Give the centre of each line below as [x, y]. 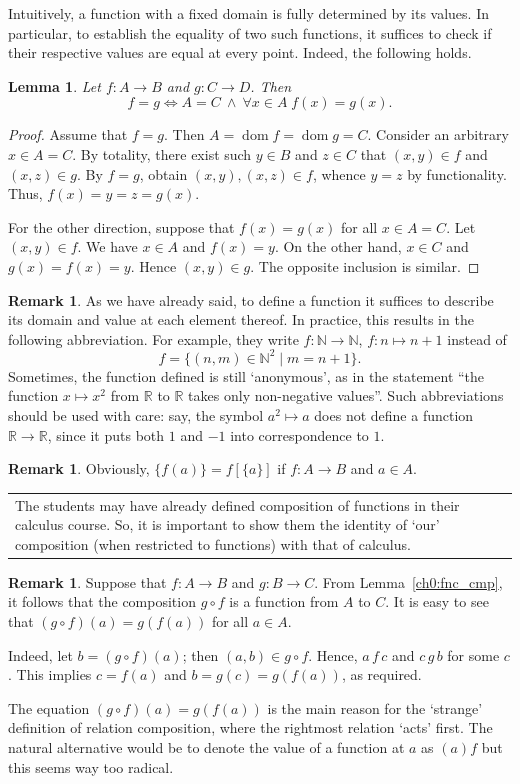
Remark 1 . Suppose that [87, 581]
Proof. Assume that [68, 134]
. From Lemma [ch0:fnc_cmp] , [408, 581]
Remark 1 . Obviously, [79, 468]
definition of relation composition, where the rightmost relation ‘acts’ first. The [250, 727]
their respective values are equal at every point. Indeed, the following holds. [240, 52]
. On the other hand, [338, 246]
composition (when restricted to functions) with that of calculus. [213, 543]
